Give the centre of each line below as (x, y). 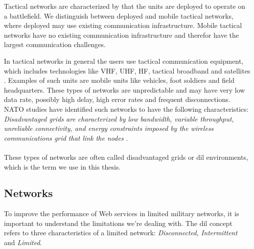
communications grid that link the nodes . (66, 137)
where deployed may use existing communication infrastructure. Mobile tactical (123, 25)
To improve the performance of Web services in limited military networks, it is (122, 213)
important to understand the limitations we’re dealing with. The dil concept (118, 223)
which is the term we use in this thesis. (62, 166)
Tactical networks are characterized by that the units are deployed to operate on (125, 6)
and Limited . (23, 242)
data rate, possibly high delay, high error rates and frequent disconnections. (117, 99)
